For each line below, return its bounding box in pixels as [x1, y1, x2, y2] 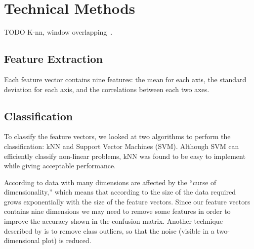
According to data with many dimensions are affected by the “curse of [4, 177, 216, 187]
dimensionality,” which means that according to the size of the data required [4, 187, 236, 197]
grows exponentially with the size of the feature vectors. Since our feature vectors [4, 196, 251, 206]
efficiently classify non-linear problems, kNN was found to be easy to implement [4, 150, 246, 161]
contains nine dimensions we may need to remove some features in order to [4, 206, 231, 216]
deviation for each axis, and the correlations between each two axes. [4, 84, 210, 94]
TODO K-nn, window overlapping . [4, 27, 113, 37]
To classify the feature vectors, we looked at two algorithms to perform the [4, 131, 231, 142]
